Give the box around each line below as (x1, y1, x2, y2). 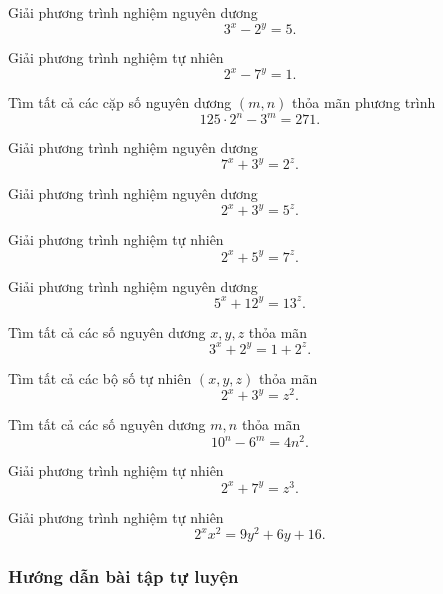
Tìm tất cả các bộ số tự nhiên (8, 367, 192, 388)
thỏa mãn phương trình (292, 92, 436, 113)
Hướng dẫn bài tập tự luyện (8, 564, 239, 589)
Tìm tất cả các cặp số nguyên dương (8, 92, 232, 113)
